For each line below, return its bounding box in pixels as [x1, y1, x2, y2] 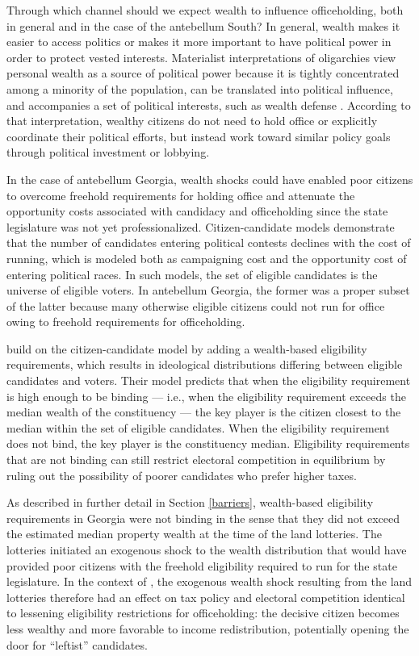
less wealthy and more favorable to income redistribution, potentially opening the [6, 620, 409, 637]
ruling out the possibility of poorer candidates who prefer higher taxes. [6, 466, 357, 483]
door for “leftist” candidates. [6, 636, 148, 653]
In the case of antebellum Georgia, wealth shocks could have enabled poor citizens [6, 170, 413, 187]
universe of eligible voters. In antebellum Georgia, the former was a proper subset [6, 282, 410, 299]
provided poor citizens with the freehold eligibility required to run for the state [6, 557, 397, 574]
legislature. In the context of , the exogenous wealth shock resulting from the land [6, 573, 413, 590]
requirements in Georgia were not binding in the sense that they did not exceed [6, 509, 400, 526]
